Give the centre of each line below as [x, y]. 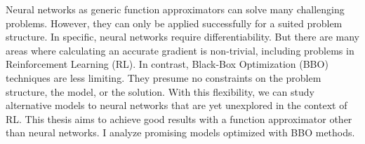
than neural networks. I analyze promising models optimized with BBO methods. [180, 132]
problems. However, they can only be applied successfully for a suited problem [174, 23]
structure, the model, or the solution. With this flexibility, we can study [160, 91]
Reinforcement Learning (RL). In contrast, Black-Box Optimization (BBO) [167, 64]
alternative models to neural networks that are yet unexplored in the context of [177, 105]
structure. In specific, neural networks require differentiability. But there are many [183, 37]
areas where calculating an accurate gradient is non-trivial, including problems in [180, 50]
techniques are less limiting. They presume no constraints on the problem [164, 77]
